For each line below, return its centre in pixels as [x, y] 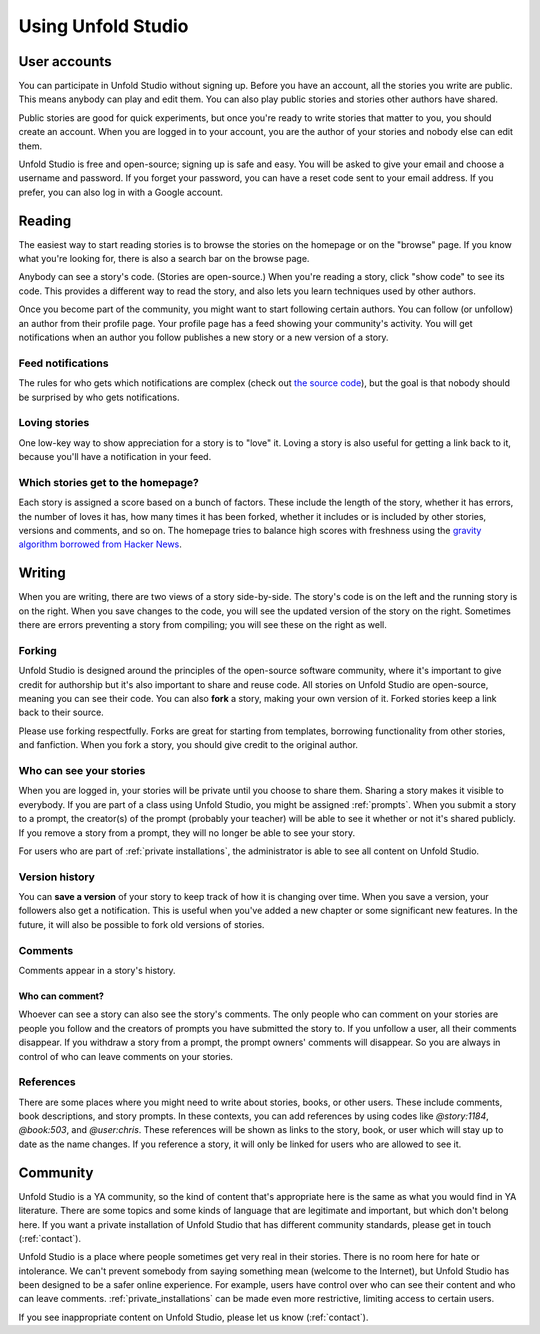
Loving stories [54, 423]
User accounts [65, 61]
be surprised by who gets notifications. [99, 397]
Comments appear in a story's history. [97, 970]
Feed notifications [63, 363]
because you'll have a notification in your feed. [115, 457]
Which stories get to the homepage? [108, 482]
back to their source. [61, 712]
